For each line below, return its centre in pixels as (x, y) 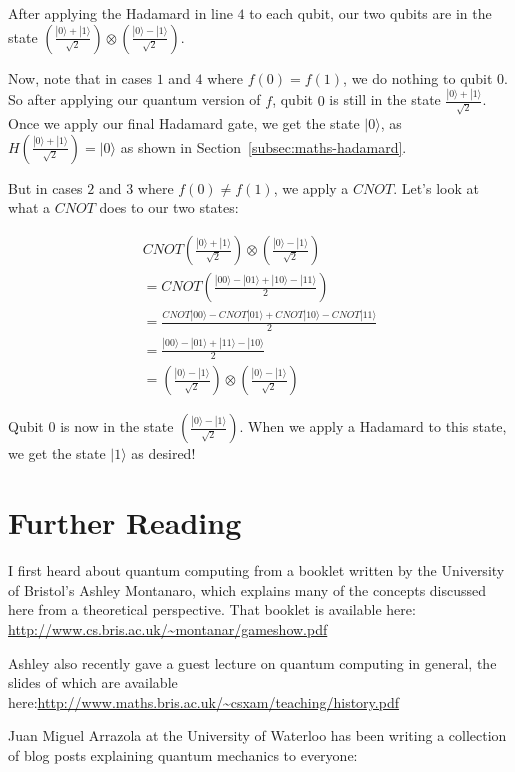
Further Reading (125, 522)
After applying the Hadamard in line (120, 13)
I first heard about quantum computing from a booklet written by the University (256, 570)
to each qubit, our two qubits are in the (370, 13)
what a (29, 207)
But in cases (45, 187)
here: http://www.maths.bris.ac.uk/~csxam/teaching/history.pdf (203, 701)
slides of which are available (93, 682)
